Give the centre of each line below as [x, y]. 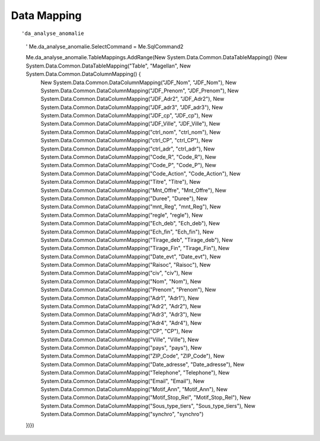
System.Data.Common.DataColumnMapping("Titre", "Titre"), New [121, 182]
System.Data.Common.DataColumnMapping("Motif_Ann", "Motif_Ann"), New [134, 389]
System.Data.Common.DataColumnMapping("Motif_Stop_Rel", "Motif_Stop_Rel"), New [146, 398]
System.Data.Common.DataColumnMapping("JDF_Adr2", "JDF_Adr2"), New [132, 99]
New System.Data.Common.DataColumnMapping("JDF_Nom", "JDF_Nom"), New [139, 82]
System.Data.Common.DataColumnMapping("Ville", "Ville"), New [120, 339]
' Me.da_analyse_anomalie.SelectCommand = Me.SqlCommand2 [105, 46]
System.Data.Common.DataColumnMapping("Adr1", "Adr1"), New [120, 298]
